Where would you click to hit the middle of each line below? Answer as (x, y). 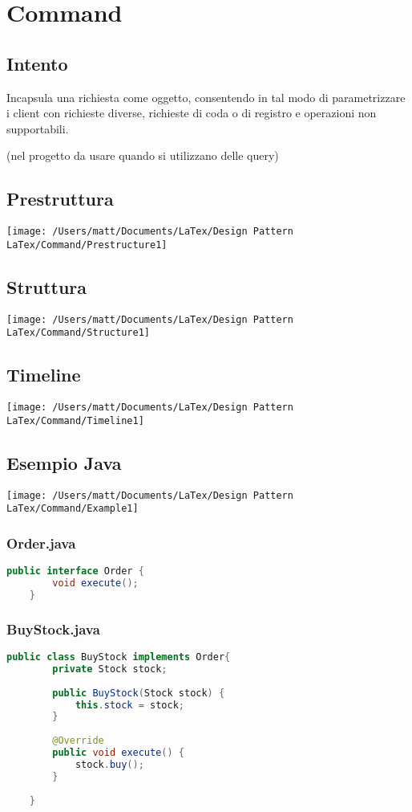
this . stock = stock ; (129, 705)
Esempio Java (64, 462)
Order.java (41, 543)
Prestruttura (60, 199)
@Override (78, 741)
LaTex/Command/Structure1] (78, 333)
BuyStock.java (53, 628)
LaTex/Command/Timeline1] (75, 420)
